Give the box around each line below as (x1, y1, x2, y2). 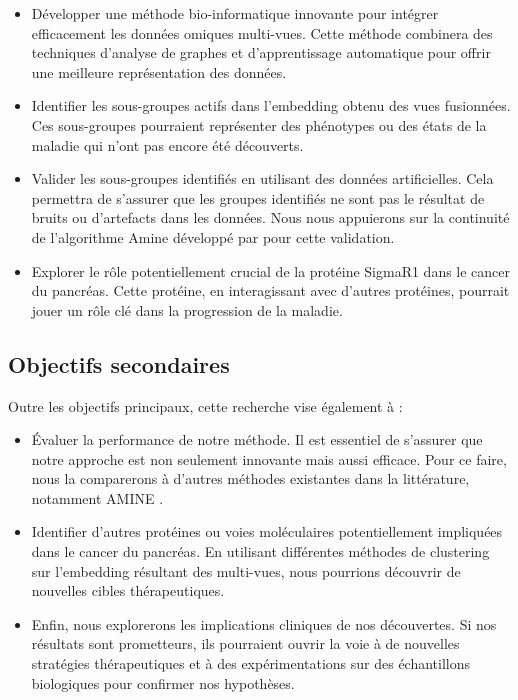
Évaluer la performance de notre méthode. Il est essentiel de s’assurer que (31, 429, 483, 450)
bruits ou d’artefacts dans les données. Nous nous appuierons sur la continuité (31, 207, 510, 228)
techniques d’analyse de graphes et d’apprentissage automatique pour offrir (31, 42, 491, 63)
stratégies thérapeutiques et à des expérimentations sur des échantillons (31, 653, 471, 674)
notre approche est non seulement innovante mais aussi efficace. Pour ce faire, (31, 448, 507, 469)
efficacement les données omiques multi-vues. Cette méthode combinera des (31, 22, 493, 43)
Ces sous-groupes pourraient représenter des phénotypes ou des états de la (31, 114, 487, 135)
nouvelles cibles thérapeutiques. (31, 580, 225, 601)
